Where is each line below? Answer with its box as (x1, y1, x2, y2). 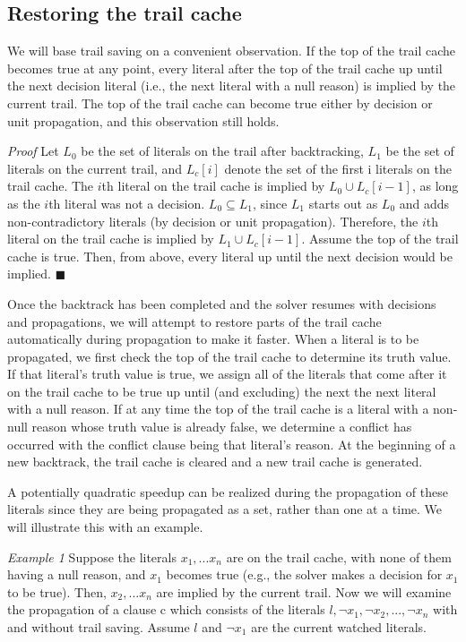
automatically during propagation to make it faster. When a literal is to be (7, 330, 419, 348)
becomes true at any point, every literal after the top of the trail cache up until (7, 58, 443, 77)
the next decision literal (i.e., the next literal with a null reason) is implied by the (7, 76, 456, 95)
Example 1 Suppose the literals (7, 547, 177, 566)
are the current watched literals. (251, 618, 427, 637)
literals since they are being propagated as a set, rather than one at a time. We (7, 500, 443, 518)
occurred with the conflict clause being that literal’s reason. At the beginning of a (7, 434, 456, 453)
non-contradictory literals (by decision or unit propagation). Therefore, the (7, 211, 419, 230)
